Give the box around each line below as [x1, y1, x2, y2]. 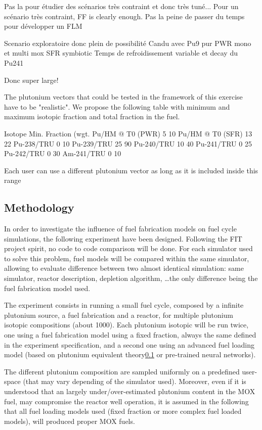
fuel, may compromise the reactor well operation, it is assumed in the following [4, 396, 249, 406]
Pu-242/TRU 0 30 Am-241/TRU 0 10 [4, 148, 121, 159]
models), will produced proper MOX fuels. [4, 415, 135, 426]
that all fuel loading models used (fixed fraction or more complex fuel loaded [4, 406, 242, 416]
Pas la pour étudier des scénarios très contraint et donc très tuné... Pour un [4, 1, 239, 11]
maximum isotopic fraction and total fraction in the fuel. [4, 111, 180, 122]
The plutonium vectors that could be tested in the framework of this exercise [4, 91, 243, 102]
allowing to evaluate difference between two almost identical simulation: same [4, 263, 244, 273]
